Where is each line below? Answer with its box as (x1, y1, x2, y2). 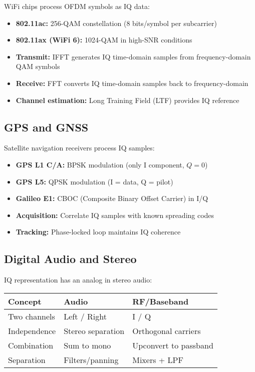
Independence (8, 324, 56, 336)
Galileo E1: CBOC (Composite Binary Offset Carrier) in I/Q (16, 193, 208, 203)
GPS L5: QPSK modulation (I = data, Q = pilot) (16, 176, 173, 186)
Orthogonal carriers (132, 324, 201, 336)
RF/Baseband (132, 295, 189, 307)
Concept (8, 295, 42, 307)
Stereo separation (64, 324, 125, 336)
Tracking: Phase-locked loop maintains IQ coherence (16, 226, 181, 237)
